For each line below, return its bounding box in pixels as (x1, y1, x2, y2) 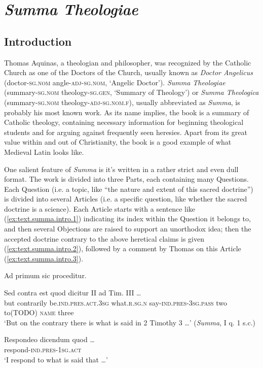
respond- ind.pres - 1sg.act (4, 344, 82, 355)
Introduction (4, 33, 72, 49)
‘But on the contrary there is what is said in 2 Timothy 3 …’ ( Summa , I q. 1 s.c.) (4, 317, 256, 327)
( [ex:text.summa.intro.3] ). (4, 253, 84, 263)
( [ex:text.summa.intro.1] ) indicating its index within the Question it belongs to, (4, 213, 251, 224)
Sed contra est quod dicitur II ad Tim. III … (4, 287, 141, 298)
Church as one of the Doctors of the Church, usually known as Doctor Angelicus (4, 67, 253, 78)
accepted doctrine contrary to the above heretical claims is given (4, 233, 204, 244)
